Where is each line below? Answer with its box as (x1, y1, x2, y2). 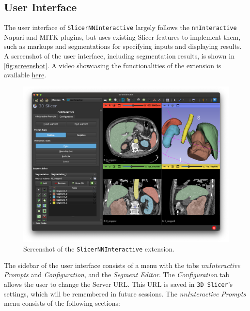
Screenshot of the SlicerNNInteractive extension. (23, 244, 175, 254)
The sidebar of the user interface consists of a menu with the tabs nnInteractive (4, 260, 240, 270)
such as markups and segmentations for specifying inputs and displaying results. (4, 41, 242, 51)
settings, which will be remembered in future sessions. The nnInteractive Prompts (4, 288, 246, 298)
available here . (4, 70, 47, 80)
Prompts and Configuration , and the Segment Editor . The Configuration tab (4, 269, 230, 280)
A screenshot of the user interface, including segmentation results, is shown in (4, 51, 234, 61)
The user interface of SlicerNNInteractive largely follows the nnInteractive (4, 22, 237, 32)
